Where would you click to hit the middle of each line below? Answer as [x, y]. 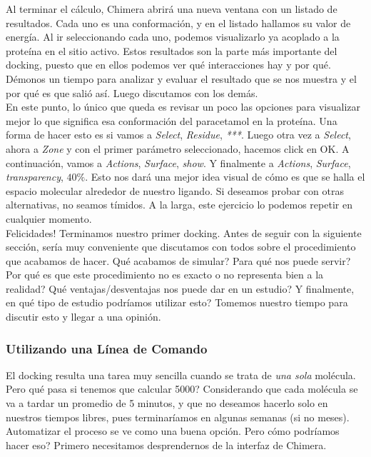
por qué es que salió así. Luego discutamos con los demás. [132, 92]
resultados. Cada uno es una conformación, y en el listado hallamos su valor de [178, 22]
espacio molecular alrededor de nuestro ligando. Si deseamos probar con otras [175, 190]
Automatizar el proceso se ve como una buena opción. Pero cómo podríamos [173, 431]
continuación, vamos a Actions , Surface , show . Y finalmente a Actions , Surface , [178, 162]
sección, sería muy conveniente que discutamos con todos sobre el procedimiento [181, 247]
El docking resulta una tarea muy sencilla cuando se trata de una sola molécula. [181, 375]
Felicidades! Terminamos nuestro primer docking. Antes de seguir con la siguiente [184, 232]
